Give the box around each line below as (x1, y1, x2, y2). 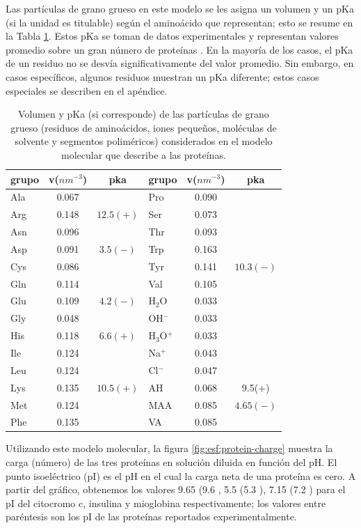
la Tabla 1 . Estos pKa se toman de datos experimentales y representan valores (6, 29, 339, 43)
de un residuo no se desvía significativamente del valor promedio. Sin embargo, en (6, 56, 354, 70)
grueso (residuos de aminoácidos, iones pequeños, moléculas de (10, 120, 277, 134)
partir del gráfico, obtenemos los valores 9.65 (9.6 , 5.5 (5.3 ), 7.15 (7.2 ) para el (6, 482, 346, 497)
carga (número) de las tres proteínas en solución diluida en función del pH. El (6, 455, 337, 469)
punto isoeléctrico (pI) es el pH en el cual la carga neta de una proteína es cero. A (6, 468, 356, 483)
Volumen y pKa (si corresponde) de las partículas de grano (18, 107, 269, 121)
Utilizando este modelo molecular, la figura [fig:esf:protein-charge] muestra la (6, 441, 333, 456)
